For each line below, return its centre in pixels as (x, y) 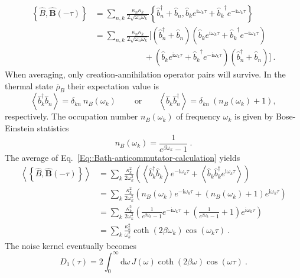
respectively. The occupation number (71, 116)
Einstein (20, 128)
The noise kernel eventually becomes (71, 245)
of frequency (198, 116)
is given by (254, 116)
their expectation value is (113, 85)
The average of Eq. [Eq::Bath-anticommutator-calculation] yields (123, 157)
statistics (53, 128)
